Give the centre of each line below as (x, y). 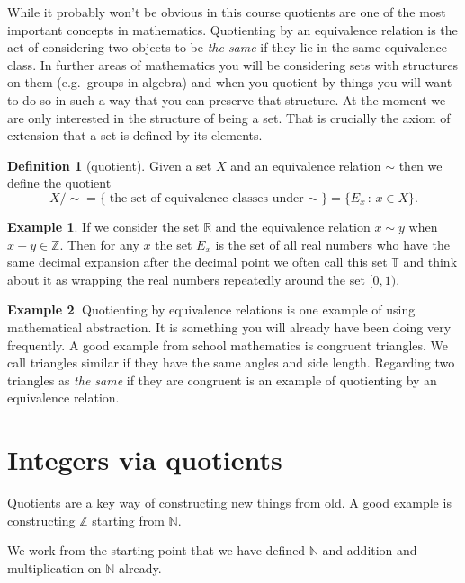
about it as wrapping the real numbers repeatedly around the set (186, 279)
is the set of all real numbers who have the (332, 244)
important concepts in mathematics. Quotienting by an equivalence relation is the (232, 29)
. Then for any (99, 244)
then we (420, 165)
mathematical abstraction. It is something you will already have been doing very (229, 327)
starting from (128, 520)
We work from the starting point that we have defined (156, 550)
